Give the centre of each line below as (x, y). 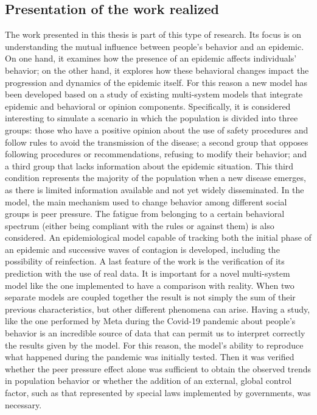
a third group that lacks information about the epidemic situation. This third (149, 165)
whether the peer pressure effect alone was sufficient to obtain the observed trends (158, 368)
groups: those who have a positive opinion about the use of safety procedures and (157, 129)
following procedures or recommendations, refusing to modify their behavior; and (156, 154)
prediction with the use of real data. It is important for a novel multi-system (148, 273)
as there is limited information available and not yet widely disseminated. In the (155, 189)
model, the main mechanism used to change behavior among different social (146, 201)
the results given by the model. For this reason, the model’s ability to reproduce (154, 345)
